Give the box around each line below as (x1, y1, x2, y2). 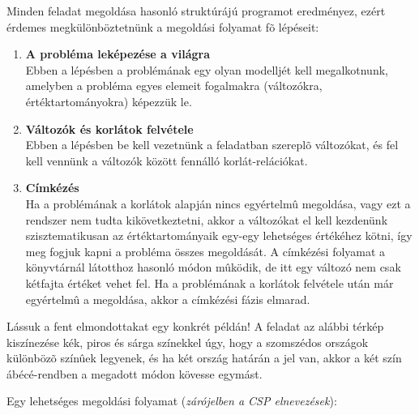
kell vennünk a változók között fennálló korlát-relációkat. (25, 152, 308, 169)
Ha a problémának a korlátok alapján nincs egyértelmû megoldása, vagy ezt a (25, 195, 411, 212)
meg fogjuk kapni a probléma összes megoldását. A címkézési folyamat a (25, 242, 386, 259)
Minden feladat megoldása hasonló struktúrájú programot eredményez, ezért (6, 2, 386, 19)
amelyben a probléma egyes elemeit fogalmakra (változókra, (25, 77, 323, 94)
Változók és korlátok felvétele (25, 120, 194, 137)
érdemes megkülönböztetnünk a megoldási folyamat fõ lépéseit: (6, 18, 319, 35)
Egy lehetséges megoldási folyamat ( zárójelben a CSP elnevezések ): (6, 392, 337, 409)
